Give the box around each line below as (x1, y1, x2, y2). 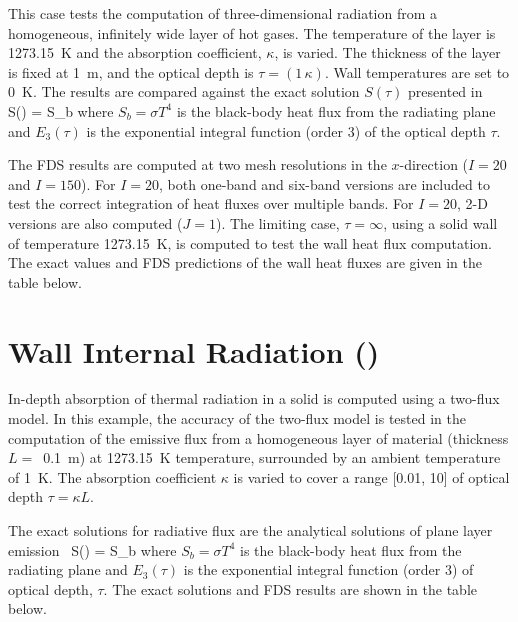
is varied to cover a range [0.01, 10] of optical (233, 466, 510, 487)
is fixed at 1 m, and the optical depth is (8, 61, 254, 82)
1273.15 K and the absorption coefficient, (8, 42, 262, 63)
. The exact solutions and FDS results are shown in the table (103, 578, 477, 599)
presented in (408, 81, 483, 102)
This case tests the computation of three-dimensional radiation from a (8, 3, 438, 23)
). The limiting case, (215, 212, 340, 233)
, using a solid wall (383, 212, 498, 233)
